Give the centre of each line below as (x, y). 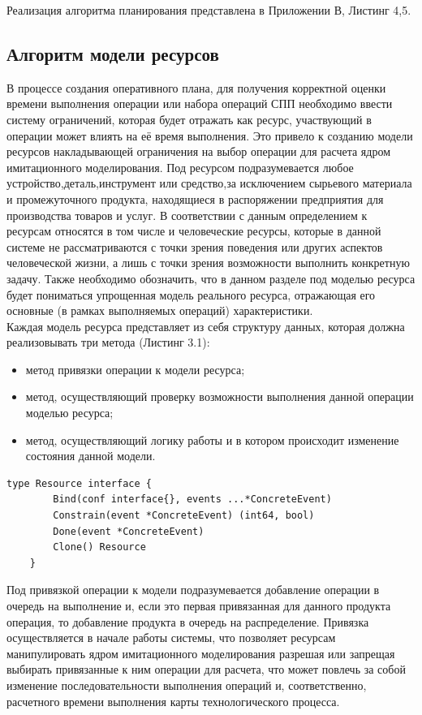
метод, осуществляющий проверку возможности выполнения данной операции (220, 396)
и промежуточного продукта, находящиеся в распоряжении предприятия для (195, 198)
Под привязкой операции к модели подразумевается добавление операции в (193, 590)
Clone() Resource (99, 547)
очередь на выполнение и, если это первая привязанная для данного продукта (199, 606)
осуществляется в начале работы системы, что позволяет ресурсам (171, 637)
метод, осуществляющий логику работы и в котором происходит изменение (212, 439)
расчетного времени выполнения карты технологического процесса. (173, 701)
